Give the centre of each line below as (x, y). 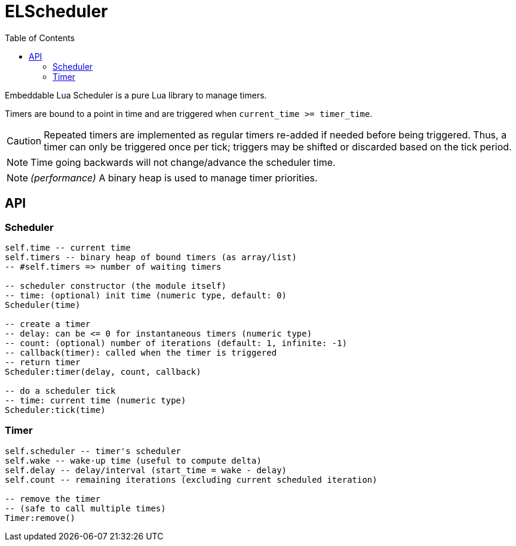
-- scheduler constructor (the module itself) (116, 286)
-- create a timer (48, 324)
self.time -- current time (68, 247)
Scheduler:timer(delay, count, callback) (103, 371)
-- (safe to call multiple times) (85, 508)
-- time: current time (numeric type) (96, 400)
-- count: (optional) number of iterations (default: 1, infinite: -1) (176, 343)
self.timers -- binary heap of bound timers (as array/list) (151, 257)
